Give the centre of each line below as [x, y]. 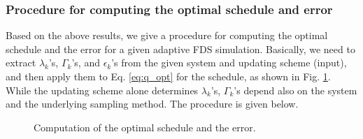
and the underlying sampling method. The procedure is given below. [152, 104]
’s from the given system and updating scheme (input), [229, 63]
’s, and [86, 63]
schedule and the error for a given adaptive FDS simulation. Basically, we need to [180, 49]
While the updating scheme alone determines [102, 90]
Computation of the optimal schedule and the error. [145, 127]
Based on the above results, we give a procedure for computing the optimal [167, 35]
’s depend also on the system [296, 90]
